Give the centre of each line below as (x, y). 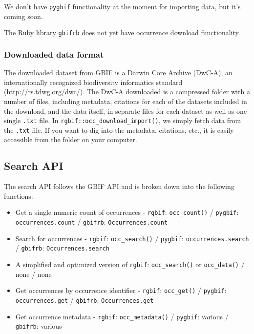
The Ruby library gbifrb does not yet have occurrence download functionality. (122, 32)
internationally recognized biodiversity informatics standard (93, 82)
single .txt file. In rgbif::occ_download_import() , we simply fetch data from (123, 120)
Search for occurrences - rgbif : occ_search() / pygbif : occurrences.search (132, 238)
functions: (19, 196)
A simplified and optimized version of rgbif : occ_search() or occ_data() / (130, 264)
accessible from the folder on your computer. (71, 139)
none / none (33, 274)
